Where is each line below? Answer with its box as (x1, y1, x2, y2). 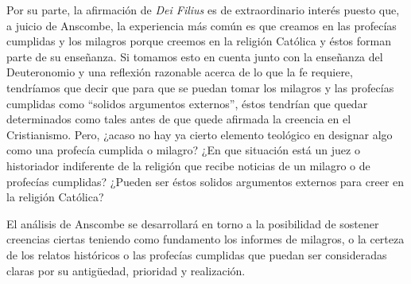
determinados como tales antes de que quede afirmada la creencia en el (6, 111, 351, 127)
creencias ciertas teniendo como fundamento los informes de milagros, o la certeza (6, 231, 405, 247)
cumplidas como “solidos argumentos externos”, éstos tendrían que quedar (6, 95, 368, 111)
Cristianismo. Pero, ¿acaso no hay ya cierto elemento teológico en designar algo (6, 126, 393, 142)
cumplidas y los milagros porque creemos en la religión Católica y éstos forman (6, 33, 392, 49)
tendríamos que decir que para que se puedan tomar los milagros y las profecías (6, 79, 394, 95)
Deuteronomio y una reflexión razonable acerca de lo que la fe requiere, (6, 64, 353, 80)
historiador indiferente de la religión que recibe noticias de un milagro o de (6, 157, 370, 173)
